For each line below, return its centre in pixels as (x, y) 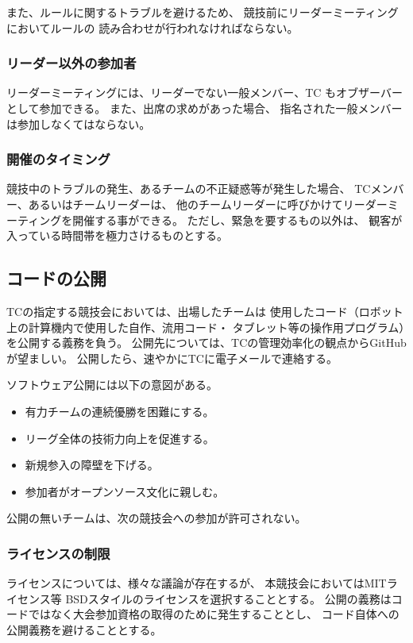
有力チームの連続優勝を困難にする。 (120, 411)
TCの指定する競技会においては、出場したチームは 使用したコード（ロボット (205, 311)
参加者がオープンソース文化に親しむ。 (125, 491)
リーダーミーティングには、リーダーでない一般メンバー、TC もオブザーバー (205, 92)
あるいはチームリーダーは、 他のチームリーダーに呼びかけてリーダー (208, 204)
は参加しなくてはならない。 (79, 123)
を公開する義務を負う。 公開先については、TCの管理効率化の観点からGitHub (206, 343)
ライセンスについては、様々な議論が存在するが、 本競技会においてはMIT (197, 583)
